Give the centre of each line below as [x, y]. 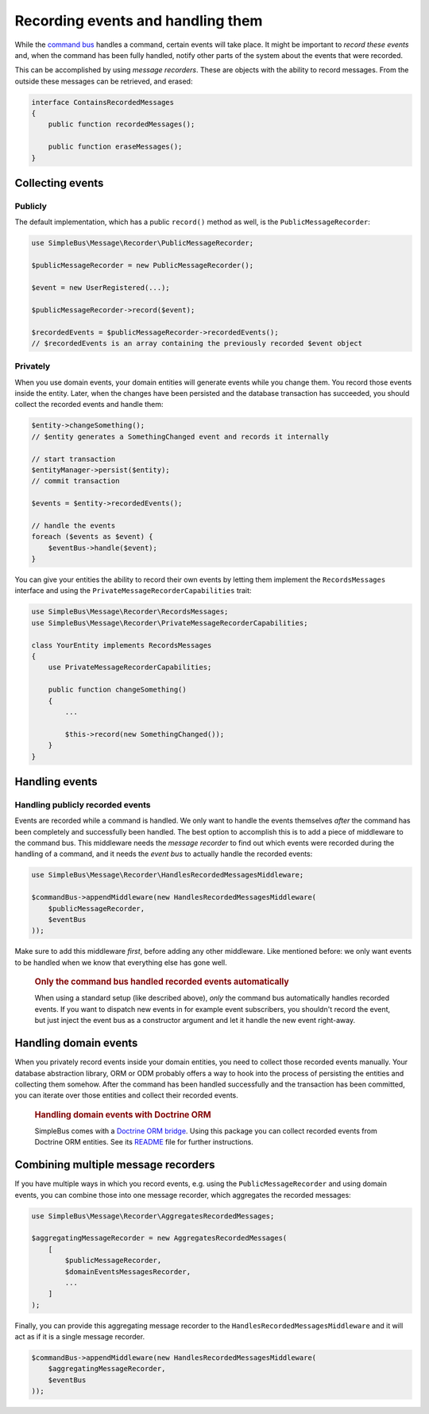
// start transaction [73, 459]
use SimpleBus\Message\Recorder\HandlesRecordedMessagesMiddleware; [168, 875]
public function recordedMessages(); [122, 124]
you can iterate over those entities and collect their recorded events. [126, 1095]
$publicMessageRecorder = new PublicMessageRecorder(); [143, 265]
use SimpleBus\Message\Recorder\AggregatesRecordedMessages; [153, 1216]
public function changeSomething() [117, 690]
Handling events [56, 782]
